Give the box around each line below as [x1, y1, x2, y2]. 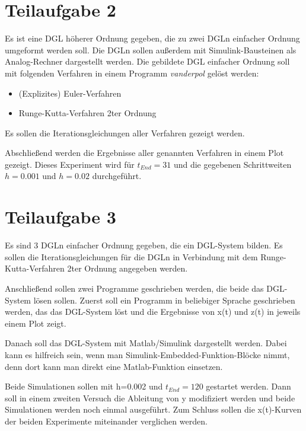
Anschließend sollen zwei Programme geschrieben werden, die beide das [5, 282, 264, 294]
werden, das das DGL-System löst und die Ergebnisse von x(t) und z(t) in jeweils [5, 305, 301, 318]
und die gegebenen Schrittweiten [173, 158, 292, 170]
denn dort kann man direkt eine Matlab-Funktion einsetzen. [5, 360, 223, 372]
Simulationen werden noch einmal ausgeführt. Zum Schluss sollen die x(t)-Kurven [5, 403, 302, 416]
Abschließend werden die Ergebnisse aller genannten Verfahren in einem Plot [5, 146, 284, 159]
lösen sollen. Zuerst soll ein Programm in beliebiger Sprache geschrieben [33, 293, 295, 306]
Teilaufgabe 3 [5, 205, 116, 229]
